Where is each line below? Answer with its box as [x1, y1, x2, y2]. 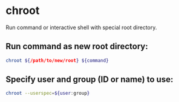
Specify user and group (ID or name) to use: [5, 74, 174, 85]
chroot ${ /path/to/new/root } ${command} [5, 57, 109, 64]
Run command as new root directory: [5, 41, 149, 52]
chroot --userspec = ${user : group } [5, 90, 90, 97]
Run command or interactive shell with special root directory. [5, 24, 157, 31]
